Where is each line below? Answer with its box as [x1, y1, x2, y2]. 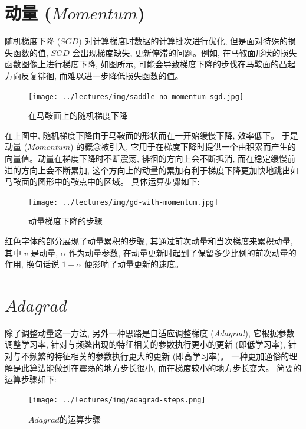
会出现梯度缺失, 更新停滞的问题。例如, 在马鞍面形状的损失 [72, 46, 297, 58]
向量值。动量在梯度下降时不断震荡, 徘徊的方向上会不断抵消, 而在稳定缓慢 [5, 152, 288, 164]
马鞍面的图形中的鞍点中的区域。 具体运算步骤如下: [5, 175, 200, 188]
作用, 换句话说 [5, 258, 60, 270]
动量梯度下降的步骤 [28, 215, 103, 227]
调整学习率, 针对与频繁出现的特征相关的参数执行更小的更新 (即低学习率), [5, 338, 285, 351]
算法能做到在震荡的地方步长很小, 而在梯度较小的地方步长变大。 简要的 [29, 361, 302, 374]
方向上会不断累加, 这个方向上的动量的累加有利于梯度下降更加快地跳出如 [21, 163, 299, 176]
